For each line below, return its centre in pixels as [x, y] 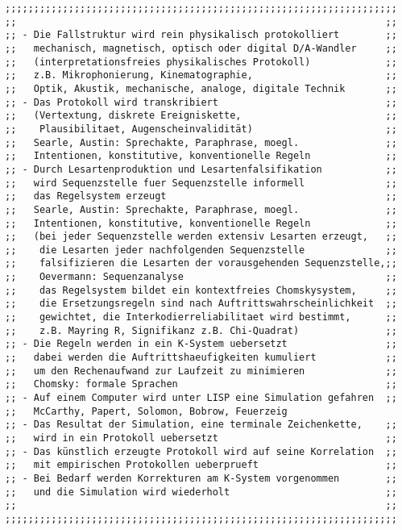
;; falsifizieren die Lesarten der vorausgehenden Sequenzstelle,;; [201, 263]
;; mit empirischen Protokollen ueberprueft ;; [201, 465]
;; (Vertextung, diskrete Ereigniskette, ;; [201, 116]
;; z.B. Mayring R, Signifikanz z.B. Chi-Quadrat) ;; [201, 330]
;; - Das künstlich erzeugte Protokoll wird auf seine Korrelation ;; [201, 451]
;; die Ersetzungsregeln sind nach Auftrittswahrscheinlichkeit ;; [201, 304]
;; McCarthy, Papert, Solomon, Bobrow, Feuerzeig [146, 411]
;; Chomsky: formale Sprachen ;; [201, 384]
